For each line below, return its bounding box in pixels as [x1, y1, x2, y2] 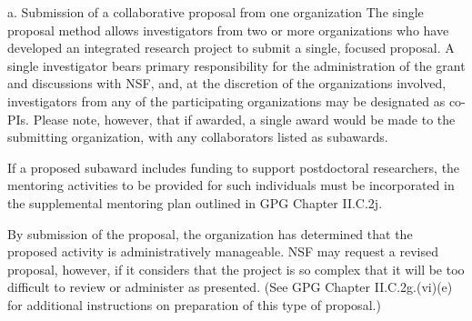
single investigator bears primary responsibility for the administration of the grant [7, 55, 466, 75]
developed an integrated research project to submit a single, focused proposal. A [7, 38, 455, 57]
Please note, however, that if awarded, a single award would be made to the [33, 109, 456, 128]
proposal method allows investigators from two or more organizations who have [7, 20, 449, 39]
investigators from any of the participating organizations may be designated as [7, 91, 446, 110]
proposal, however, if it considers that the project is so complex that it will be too [7, 259, 465, 278]
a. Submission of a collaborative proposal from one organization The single [7, 3, 424, 21]
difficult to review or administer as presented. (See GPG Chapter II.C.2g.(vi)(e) [7, 277, 453, 296]
